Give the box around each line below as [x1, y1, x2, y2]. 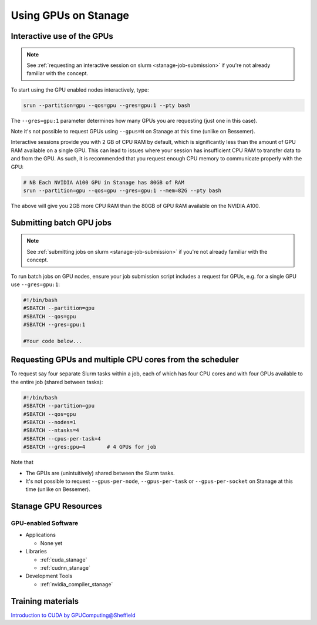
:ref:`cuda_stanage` [40, 556, 87, 563]
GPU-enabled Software [11, 519, 79, 527]
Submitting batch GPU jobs [11, 217, 112, 227]
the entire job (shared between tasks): [11, 378, 103, 385]
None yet [40, 539, 63, 546]
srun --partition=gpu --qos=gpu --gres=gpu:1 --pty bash [23, 102, 191, 109]
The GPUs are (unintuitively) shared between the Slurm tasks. [25, 469, 176, 476]
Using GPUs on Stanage [11, 9, 129, 22]
